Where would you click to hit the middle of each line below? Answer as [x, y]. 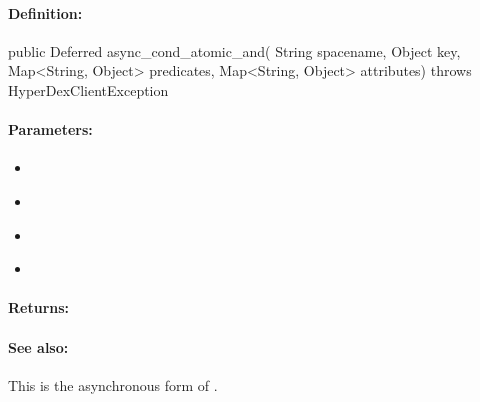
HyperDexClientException [88, 89]
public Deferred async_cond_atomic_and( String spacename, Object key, [234, 50]
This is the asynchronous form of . [113, 384]
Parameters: [50, 129]
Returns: [39, 307]
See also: [38, 346]
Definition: [45, 12]
